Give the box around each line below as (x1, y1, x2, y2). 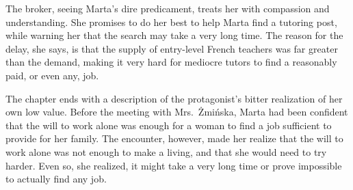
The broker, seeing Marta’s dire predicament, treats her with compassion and (5, 1, 330, 15)
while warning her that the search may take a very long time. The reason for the (5, 28, 343, 42)
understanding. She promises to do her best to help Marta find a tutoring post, (5, 14, 337, 29)
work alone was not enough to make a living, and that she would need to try (5, 144, 327, 159)
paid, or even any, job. (5, 68, 99, 82)
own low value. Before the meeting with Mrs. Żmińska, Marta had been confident (5, 105, 348, 119)
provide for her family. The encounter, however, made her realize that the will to (5, 131, 343, 146)
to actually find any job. (5, 172, 107, 186)
